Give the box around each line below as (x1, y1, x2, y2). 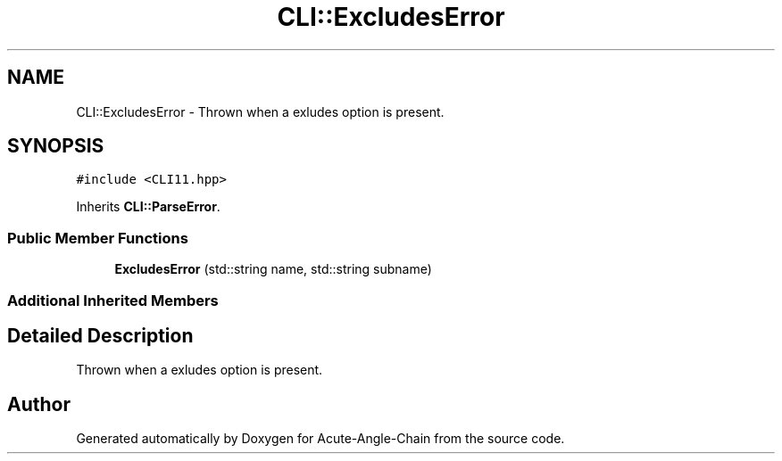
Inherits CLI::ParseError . (76, 199, 220, 215)
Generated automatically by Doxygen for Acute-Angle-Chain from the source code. (76, 431, 565, 447)
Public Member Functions (7, 228, 188, 247)
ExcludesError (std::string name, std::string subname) (114, 261, 432, 277)
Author (7, 392, 71, 416)
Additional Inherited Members (7, 291, 219, 309)
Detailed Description (7, 324, 194, 347)
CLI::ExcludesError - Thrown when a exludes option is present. (76, 103, 445, 119)
